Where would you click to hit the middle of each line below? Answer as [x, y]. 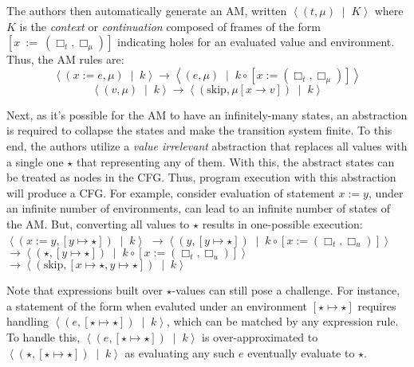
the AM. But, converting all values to [98, 223]
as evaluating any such [180, 352]
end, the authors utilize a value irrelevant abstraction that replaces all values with [207, 145]
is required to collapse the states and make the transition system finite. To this [199, 130]
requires [377, 305]
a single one [35, 161]
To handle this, [43, 336]
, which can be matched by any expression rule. [283, 321]
